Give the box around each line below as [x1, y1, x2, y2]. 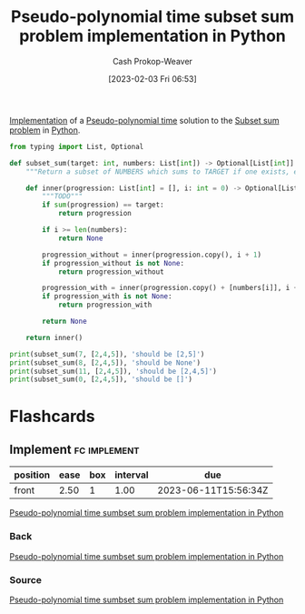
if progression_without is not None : [42, 258, 184, 267]
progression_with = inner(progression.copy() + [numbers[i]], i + [42, 284, 299, 293]
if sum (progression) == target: [42, 200, 165, 210]
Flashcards [9, 406, 95, 427]
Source [9, 573, 43, 586]
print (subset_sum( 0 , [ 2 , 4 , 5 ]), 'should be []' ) [9, 375, 193, 384]
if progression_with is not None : [42, 292, 172, 301]
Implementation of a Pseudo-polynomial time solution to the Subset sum [9, 115, 280, 126]
